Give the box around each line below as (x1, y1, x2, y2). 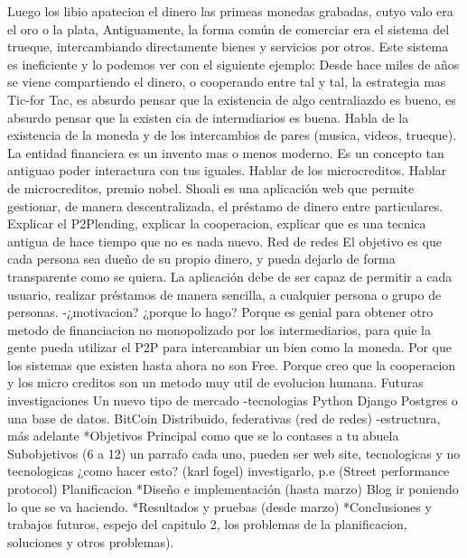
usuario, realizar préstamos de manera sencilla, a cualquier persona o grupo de (7, 284, 442, 303)
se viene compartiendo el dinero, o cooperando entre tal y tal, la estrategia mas (7, 72, 446, 91)
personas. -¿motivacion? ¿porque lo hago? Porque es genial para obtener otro (7, 302, 434, 321)
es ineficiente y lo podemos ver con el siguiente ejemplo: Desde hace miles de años (7, 54, 460, 73)
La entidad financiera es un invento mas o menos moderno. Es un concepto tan (7, 143, 444, 162)
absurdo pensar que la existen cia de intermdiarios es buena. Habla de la (7, 107, 409, 126)
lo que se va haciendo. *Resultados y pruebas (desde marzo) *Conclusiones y (7, 497, 432, 516)
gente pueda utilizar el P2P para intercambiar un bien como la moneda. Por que (7, 338, 452, 357)
